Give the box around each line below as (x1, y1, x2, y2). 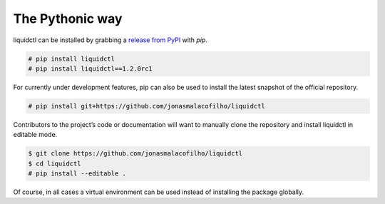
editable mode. (13, 131, 58, 139)
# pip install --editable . (28, 170, 126, 178)
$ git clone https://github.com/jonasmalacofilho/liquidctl (28, 150, 243, 158)
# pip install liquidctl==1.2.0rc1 (28, 64, 153, 73)
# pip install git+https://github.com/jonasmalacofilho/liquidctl (28, 102, 265, 110)
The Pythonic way (13, 11, 123, 26)
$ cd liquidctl (28, 159, 81, 168)
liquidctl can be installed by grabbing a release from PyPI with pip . (13, 36, 208, 44)
